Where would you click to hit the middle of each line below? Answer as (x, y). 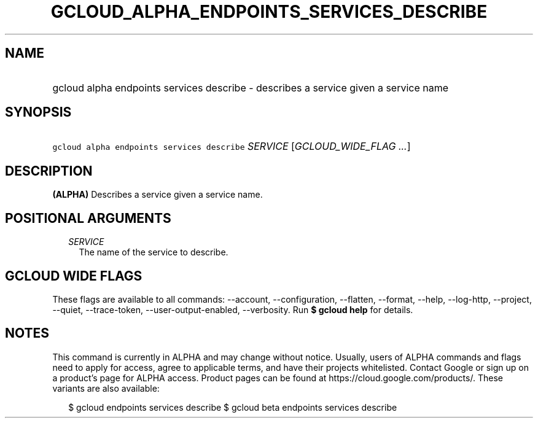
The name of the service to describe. (154, 252)
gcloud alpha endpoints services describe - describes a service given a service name (251, 87)
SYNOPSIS (38, 112)
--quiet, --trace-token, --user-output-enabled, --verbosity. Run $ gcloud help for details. (233, 309)
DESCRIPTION (49, 171)
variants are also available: (106, 388)
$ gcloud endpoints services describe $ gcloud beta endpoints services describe (233, 407)
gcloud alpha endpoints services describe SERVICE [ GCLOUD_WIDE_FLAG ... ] (232, 146)
